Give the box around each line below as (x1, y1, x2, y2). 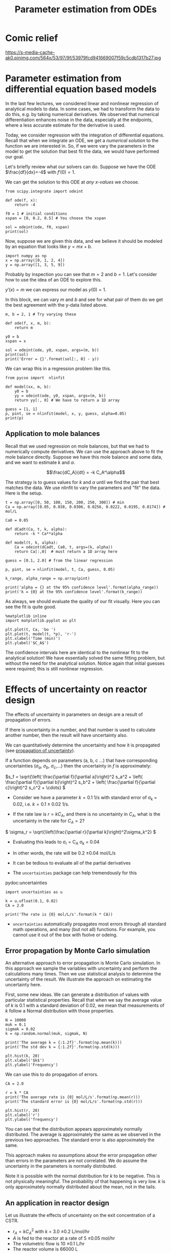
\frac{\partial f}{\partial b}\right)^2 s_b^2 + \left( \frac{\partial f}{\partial (5, 779, 156, 785)
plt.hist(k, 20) (5, 1054, 40, 1059)
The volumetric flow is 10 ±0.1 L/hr (12, 1240, 85, 1246)
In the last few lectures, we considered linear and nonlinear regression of (5, 100, 159, 106)
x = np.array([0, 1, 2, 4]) (5, 258, 65, 263)
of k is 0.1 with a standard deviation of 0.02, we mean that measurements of (5, 1003, 165, 1009)
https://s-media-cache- (5, 49, 55, 55)
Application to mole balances (5, 429, 101, 438)
